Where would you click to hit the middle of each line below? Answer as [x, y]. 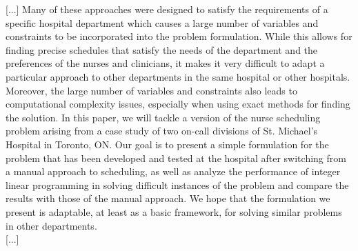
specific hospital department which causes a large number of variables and [162, 22]
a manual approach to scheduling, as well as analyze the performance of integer [173, 171]
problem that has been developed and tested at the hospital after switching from [176, 158]
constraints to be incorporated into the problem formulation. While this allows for [179, 36]
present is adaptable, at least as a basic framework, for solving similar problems [174, 211]
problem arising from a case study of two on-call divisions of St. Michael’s [162, 131]
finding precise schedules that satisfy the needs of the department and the [162, 49]
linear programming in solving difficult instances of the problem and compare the [177, 184]
